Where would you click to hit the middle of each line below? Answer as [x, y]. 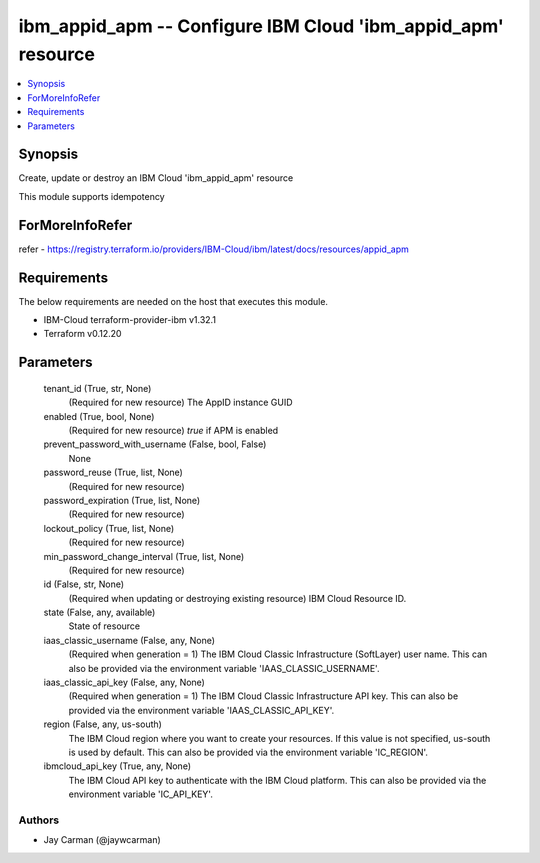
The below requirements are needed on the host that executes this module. [173, 301]
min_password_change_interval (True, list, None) [144, 556]
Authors [39, 820]
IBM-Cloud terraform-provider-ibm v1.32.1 [130, 320]
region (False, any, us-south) [102, 724]
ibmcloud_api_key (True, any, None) [117, 766]
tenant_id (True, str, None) [97, 388]
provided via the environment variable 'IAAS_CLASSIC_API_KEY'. [201, 710]
